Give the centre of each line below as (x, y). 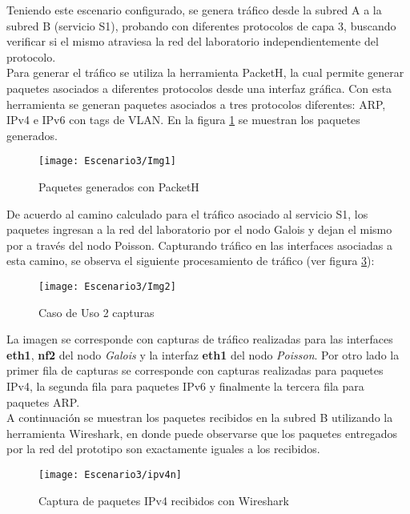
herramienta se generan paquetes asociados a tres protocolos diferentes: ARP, (196, 104)
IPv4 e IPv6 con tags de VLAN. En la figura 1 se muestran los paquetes (183, 120)
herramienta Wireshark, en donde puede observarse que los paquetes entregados (202, 433)
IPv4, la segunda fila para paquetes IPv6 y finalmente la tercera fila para (185, 386)
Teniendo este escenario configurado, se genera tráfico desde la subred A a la (194, 10)
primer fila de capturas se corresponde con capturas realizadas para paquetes (195, 370)
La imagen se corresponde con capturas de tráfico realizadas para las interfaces (200, 339)
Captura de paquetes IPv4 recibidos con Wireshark (164, 500)
